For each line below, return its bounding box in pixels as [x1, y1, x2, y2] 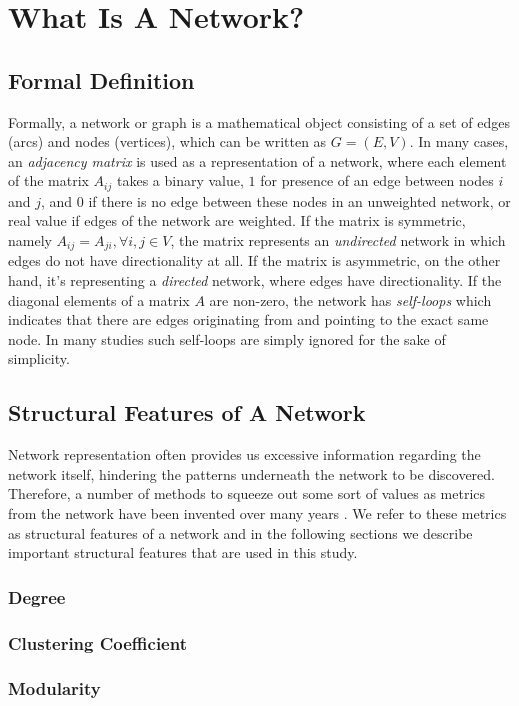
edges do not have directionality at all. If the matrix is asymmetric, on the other [8, 250, 501, 271]
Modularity [8, 676, 101, 701]
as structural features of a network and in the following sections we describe [8, 522, 473, 543]
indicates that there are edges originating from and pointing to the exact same [8, 309, 489, 330]
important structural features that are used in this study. [8, 542, 358, 563]
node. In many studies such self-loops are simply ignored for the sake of [8, 328, 446, 349]
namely [8, 230, 52, 250]
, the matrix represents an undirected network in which [170, 230, 506, 250]
